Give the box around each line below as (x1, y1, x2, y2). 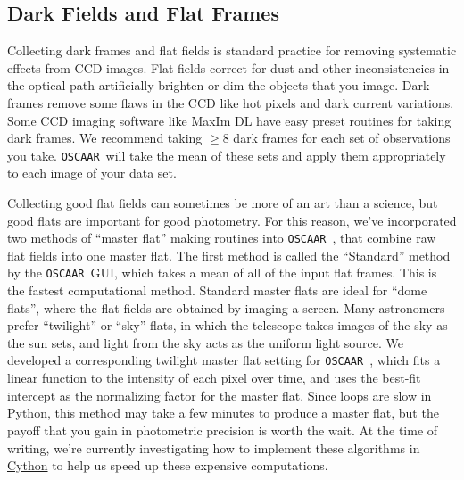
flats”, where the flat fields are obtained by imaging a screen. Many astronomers (7, 298, 445, 317)
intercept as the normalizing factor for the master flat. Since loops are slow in (7, 385, 432, 404)
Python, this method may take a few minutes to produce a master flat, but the (7, 403, 439, 422)
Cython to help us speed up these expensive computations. (7, 456, 328, 475)
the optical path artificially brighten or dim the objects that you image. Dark (7, 76, 430, 95)
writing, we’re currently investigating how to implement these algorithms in (7, 438, 420, 457)
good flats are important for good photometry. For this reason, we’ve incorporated (7, 211, 457, 229)
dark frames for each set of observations (233, 128, 451, 147)
